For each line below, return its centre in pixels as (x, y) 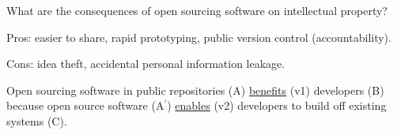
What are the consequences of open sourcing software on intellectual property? (197, 10)
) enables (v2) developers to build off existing (277, 105)
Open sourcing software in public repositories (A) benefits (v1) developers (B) (195, 90)
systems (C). (37, 120)
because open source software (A (85, 105)
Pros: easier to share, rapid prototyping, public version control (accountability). (199, 37)
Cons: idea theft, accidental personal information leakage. (146, 64)
